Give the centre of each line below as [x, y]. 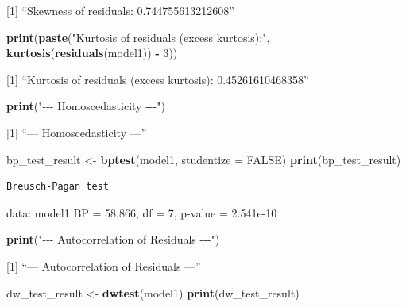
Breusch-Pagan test [58, 187]
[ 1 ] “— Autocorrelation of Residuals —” [104, 265]
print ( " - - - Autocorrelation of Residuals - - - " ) [113, 239]
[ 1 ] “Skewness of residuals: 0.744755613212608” [120, 10]
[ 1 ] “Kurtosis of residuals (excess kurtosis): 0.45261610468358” [158, 79]
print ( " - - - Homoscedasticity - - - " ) [86, 106]
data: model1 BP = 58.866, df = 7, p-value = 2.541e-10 [142, 212]
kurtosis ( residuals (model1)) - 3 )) [92, 53]
